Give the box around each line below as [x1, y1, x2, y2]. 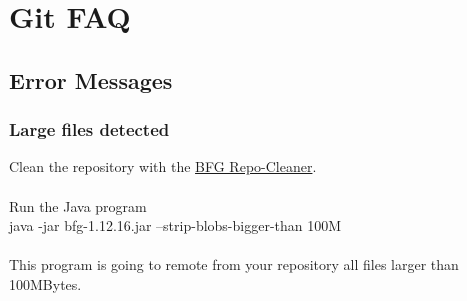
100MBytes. [9, 273, 82, 294]
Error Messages [9, 64, 173, 95]
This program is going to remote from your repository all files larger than [9, 254, 459, 275]
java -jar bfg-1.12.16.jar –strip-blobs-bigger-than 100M [9, 215, 342, 236]
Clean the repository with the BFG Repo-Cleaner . [9, 156, 317, 177]
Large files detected [9, 117, 170, 142]
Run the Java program [9, 195, 147, 216]
